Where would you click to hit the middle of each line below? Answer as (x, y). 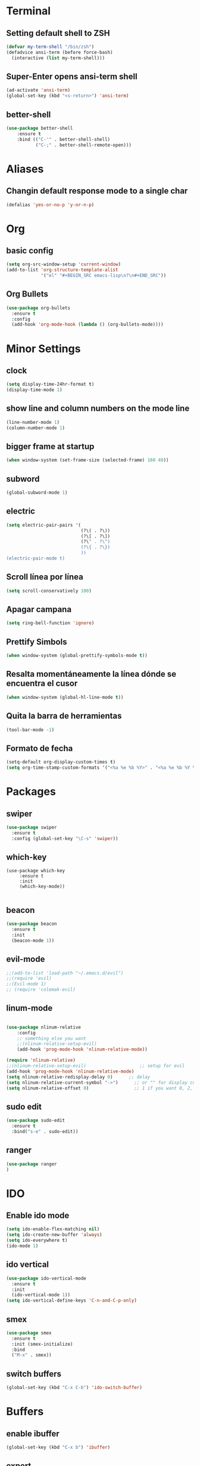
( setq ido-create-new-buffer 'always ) (54, 1235)
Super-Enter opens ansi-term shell (72, 77)
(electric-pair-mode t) (36, 558)
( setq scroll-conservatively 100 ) (49, 591)
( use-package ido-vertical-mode (46, 1278)
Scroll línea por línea (45, 577)
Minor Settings (43, 349)
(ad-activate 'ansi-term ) (38, 90)
